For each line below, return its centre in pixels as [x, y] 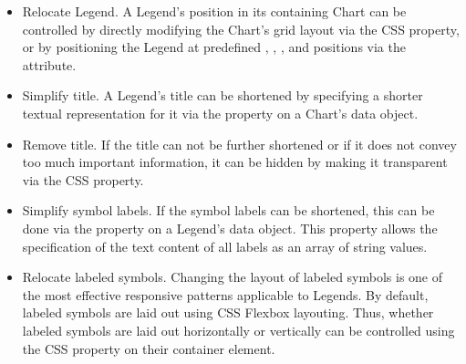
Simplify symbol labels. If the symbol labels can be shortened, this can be [228, 210]
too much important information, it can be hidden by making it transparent [235, 162]
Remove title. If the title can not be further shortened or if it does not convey [239, 144]
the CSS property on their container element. [149, 348]
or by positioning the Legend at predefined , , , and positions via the [214, 47]
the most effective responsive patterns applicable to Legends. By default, [225, 294]
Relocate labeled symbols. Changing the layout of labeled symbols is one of [233, 277]
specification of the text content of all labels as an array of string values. [225, 246]
